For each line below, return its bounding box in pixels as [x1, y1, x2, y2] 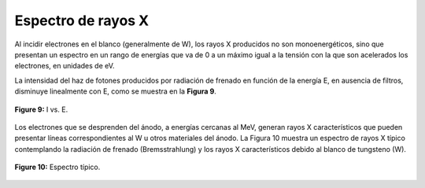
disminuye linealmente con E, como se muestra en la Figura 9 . [14, 87, 216, 96]
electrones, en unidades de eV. [14, 61, 115, 71]
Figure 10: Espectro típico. [14, 162, 101, 172]
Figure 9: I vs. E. [14, 105, 68, 114]
